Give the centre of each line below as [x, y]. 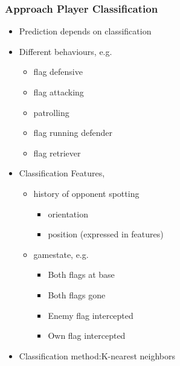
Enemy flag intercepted [91, 315]
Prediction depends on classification [85, 31]
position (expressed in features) [106, 234]
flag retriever [57, 152]
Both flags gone [77, 294]
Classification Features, [62, 173]
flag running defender [73, 133]
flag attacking [59, 92]
